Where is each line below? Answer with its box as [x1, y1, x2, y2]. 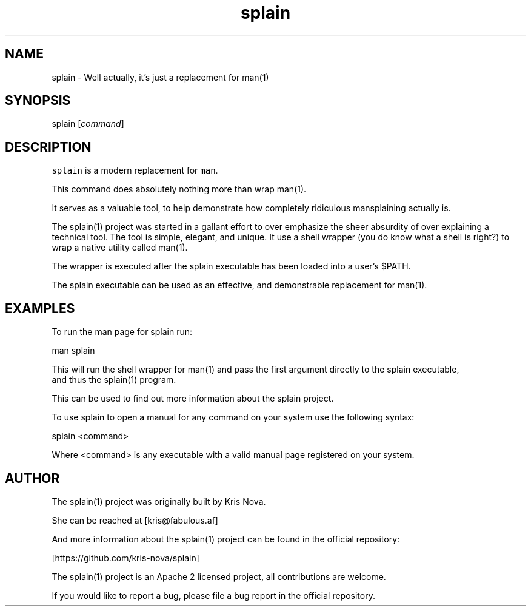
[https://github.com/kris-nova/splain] [52, 552, 199, 563]
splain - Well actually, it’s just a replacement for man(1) [52, 72, 269, 83]
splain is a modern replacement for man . [52, 165, 218, 176]
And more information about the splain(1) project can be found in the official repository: [52, 533, 400, 544]
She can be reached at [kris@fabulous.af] [52, 515, 218, 525]
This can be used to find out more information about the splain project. [52, 393, 334, 404]
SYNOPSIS [5, 93, 71, 109]
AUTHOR [5, 470, 60, 486]
